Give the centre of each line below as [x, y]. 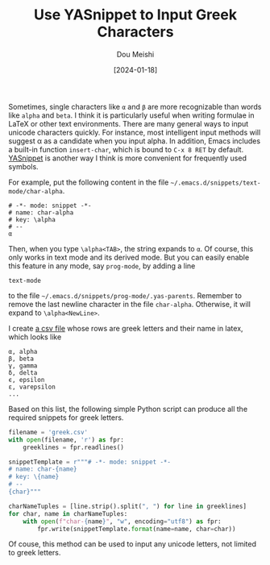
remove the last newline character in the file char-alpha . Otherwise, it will [130, 304]
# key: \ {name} [34, 477]
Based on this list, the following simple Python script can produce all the [128, 409]
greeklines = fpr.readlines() [74, 447]
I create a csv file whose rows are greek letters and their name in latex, [126, 328]
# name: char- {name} [43, 469]
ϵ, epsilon [27, 380]
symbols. [23, 166]
